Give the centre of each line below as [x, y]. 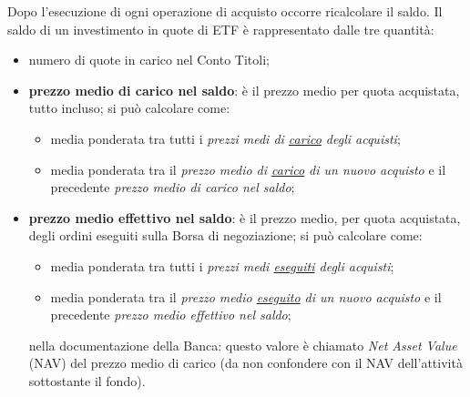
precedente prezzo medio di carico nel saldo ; [173, 187]
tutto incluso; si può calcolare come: [129, 108]
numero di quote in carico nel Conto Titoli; [149, 60]
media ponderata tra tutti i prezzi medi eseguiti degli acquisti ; [222, 265]
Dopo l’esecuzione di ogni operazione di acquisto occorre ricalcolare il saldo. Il [225, 11]
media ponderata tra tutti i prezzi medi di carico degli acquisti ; [225, 138]
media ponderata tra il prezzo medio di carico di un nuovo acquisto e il [248, 169]
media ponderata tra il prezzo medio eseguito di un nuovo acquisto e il [246, 296]
